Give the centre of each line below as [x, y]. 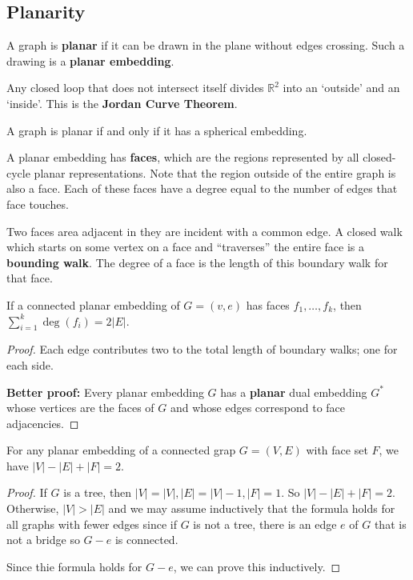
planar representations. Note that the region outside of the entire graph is [215, 172]
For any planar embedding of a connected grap [121, 450]
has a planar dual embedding [294, 392]
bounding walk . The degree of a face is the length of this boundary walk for [197, 262]
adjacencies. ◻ [43, 423]
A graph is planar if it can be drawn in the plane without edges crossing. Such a [206, 45]
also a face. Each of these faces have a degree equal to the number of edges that [202, 188]
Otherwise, [33, 508]
